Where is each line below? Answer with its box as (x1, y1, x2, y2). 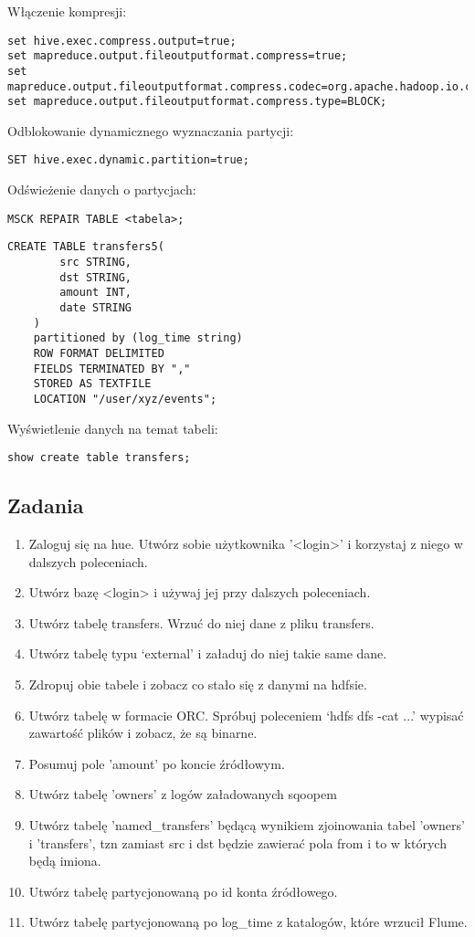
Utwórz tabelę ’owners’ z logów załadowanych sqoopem (28, 784, 337, 804)
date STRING (59, 301, 132, 314)
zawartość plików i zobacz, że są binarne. (28, 723, 258, 742)
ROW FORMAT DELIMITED (33, 346, 164, 360)
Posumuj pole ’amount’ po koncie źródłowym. (28, 753, 285, 773)
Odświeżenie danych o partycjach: (7, 180, 196, 199)
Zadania (7, 491, 84, 520)
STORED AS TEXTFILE (33, 377, 152, 391)
